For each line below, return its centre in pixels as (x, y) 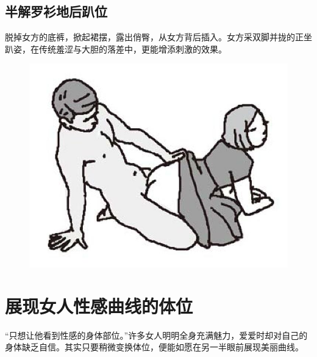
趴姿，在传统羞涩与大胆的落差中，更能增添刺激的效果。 (116, 49)
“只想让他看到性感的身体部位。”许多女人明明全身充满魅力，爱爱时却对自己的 (156, 335)
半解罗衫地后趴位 (56, 11)
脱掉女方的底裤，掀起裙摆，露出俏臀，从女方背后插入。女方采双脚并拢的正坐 (158, 37)
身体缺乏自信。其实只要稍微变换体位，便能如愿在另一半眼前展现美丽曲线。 (154, 347)
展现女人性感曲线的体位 (99, 305)
